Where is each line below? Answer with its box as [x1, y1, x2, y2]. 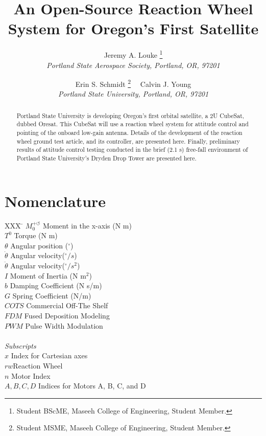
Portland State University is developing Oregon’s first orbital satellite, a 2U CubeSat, [16, 111, 245, 120]
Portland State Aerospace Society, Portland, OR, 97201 [46, 59, 220, 70]
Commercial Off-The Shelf [26, 300, 108, 311]
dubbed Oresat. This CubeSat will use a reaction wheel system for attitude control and [16, 120, 249, 128]
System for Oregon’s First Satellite [8, 18, 259, 39]
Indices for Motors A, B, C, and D [38, 380, 146, 391]
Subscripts [5, 340, 36, 351]
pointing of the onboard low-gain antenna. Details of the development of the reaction [16, 128, 243, 137]
